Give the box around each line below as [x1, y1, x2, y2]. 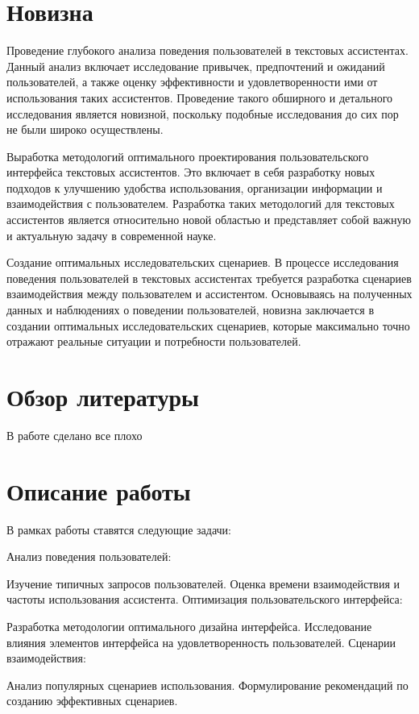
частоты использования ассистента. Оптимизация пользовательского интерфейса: [6, 591, 403, 608]
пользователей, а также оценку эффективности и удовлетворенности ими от [6, 73, 378, 90]
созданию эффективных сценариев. [6, 692, 178, 709]
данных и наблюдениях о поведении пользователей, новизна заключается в [6, 301, 374, 318]
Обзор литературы [6, 380, 199, 413]
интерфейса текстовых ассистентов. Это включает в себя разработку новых [6, 164, 375, 181]
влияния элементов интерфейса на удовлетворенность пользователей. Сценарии [6, 633, 396, 650]
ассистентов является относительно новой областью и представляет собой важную [6, 211, 411, 228]
